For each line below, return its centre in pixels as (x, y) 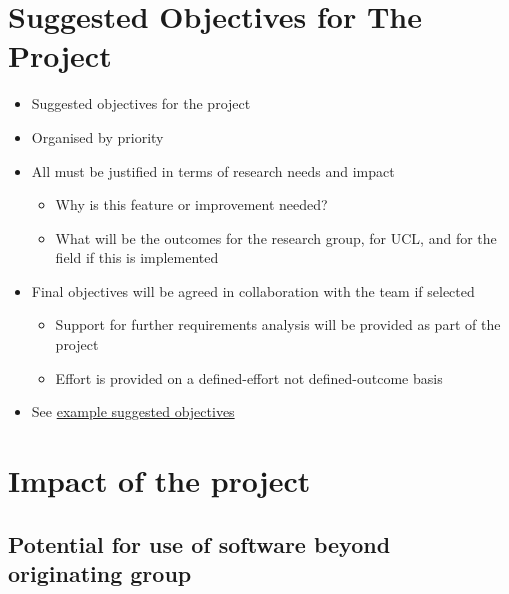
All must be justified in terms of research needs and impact (213, 170)
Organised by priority (97, 136)
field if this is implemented (137, 257)
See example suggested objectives (133, 411)
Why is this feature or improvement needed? (191, 204)
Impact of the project (159, 480)
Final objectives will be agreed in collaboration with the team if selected (253, 290)
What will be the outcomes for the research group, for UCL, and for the (276, 237)
